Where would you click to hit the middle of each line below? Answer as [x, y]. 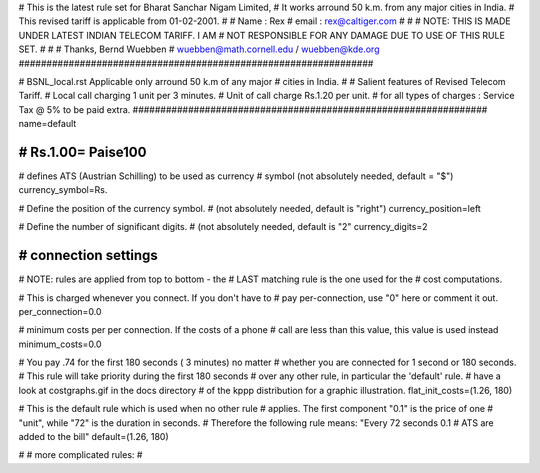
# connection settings [88, 255]
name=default [47, 124]
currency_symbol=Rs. [63, 190]
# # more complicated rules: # [80, 455]
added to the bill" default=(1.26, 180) [93, 437]
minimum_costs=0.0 [60, 344]
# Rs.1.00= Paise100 [82, 151]
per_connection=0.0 [60, 311]
